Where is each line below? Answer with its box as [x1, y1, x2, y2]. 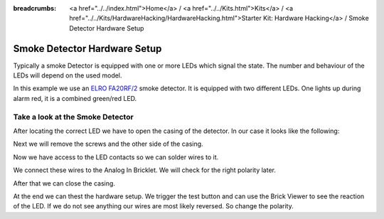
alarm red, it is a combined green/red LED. [13, 94, 137, 102]
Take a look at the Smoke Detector [13, 112, 134, 122]
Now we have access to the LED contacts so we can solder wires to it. [13, 153, 219, 161]
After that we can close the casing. [13, 178, 115, 188]
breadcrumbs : [13, 4, 57, 12]
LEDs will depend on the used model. [13, 71, 122, 80]
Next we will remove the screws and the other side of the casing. [13, 139, 203, 149]
